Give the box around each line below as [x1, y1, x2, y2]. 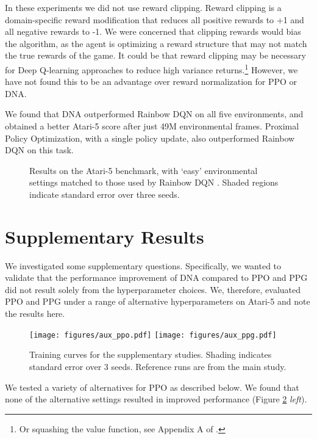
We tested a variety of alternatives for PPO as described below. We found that [5, 380, 299, 393]
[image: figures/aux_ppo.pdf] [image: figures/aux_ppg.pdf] [29, 330, 277, 339]
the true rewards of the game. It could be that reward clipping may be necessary [5, 49, 306, 62]
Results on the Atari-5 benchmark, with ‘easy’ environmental [29, 164, 258, 176]
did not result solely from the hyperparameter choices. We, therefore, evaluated [5, 283, 301, 296]
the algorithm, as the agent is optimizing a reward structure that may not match [5, 37, 307, 49]
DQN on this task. [5, 143, 74, 156]
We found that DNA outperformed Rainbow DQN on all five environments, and [5, 107, 304, 120]
